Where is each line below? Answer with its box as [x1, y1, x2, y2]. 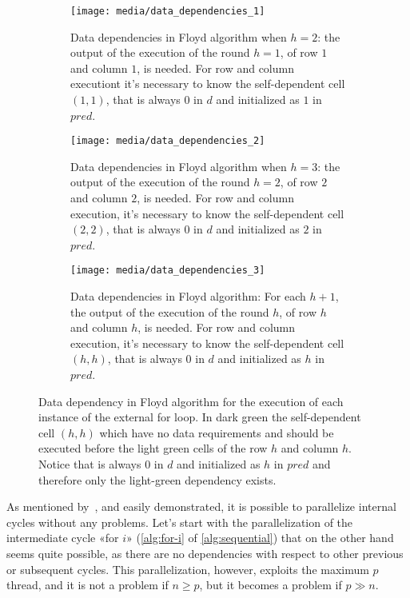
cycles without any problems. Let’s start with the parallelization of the [6, 513, 353, 530]
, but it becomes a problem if [199, 576, 342, 593]
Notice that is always [38, 456, 141, 472]
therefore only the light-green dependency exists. [38, 471, 277, 488]
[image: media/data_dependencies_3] [70, 265, 265, 277]
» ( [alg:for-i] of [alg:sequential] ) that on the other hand [125, 529, 394, 546]
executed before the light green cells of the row [38, 440, 268, 456]
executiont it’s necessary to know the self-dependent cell [70, 75, 345, 92]
